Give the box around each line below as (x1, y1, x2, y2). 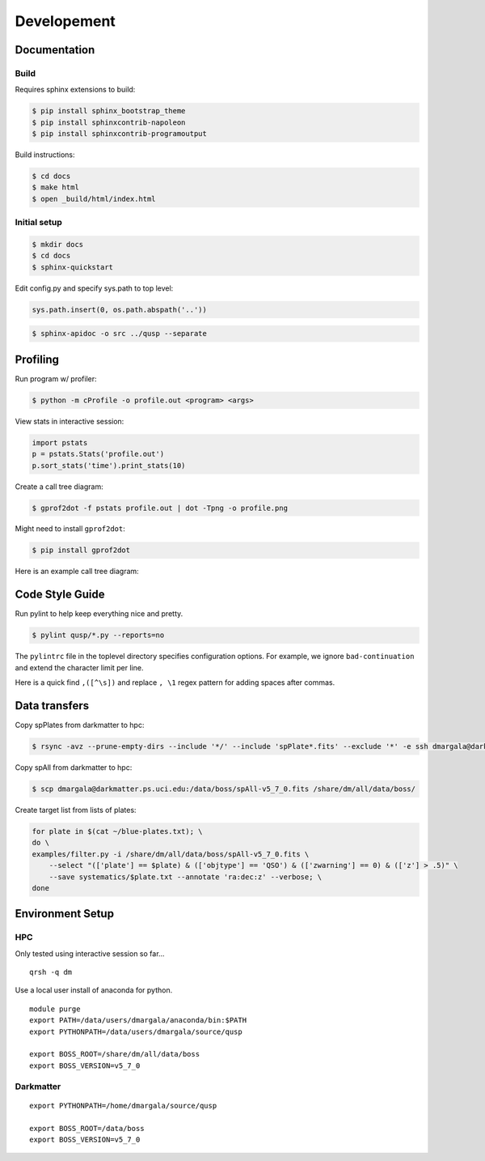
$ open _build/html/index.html (32, 194, 157, 203)
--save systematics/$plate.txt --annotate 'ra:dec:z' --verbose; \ (48, 872, 323, 882)
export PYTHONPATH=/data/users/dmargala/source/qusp (29, 1027, 242, 1036)
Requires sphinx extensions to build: (15, 85, 136, 95)
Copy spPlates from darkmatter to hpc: (15, 721, 145, 730)
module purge (29, 1004, 81, 1014)
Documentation (15, 43, 95, 57)
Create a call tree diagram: (15, 482, 104, 491)
